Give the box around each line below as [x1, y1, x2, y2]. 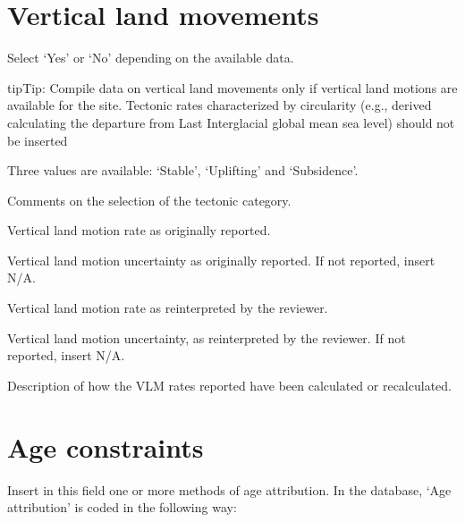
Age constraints [7, 428, 204, 465]
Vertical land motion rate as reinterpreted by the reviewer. [7, 299, 328, 317]
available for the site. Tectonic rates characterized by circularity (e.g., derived [7, 96, 432, 114]
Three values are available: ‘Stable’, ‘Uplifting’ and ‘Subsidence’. [7, 161, 359, 180]
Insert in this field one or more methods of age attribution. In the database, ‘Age [7, 480, 452, 499]
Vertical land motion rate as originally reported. [7, 221, 271, 240]
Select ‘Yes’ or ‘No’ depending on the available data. [7, 48, 294, 67]
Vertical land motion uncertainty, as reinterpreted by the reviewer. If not [7, 328, 406, 347]
